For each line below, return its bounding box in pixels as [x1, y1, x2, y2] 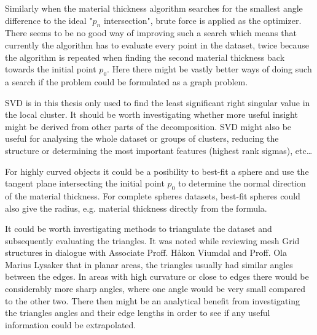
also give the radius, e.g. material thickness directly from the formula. [5, 201, 267, 214]
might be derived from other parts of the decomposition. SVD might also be [5, 120, 292, 133]
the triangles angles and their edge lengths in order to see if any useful [5, 306, 270, 319]
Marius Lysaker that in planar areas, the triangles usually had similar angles [5, 258, 293, 271]
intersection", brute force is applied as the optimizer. [103, 13, 302, 26]
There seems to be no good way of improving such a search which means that [5, 26, 297, 39]
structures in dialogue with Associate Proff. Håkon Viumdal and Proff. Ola [5, 246, 287, 259]
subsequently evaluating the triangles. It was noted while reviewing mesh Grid [5, 234, 300, 247]
